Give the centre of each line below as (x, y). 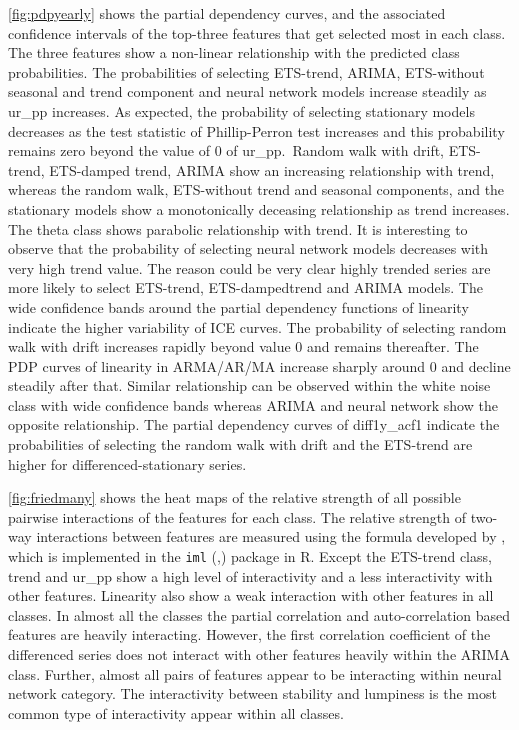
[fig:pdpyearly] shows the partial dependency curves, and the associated (227, 13)
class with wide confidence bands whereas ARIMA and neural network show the (253, 404)
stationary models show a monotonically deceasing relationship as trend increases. (259, 208)
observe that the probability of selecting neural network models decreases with (248, 248)
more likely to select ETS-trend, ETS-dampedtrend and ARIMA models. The (245, 287)
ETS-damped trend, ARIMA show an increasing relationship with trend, (272, 169)
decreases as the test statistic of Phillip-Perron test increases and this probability (256, 130)
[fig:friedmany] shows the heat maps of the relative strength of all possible (234, 497)
